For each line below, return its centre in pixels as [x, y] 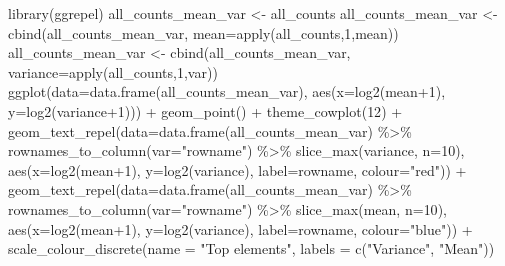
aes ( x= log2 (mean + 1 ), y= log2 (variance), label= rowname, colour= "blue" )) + [240, 228]
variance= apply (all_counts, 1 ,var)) [113, 71]
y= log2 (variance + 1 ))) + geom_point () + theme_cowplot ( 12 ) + [205, 110]
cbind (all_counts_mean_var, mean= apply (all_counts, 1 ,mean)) [203, 32]
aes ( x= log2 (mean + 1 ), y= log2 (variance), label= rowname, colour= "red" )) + [237, 169]
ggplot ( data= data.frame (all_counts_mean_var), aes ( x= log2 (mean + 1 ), [227, 91]
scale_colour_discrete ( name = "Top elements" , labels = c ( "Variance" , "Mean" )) [251, 248]
